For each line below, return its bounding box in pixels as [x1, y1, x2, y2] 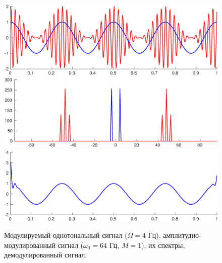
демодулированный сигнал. [4, 249, 87, 260]
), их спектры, [141, 239, 185, 250]
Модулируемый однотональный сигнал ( [4, 230, 128, 240]
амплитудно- [163, 230, 201, 240]
